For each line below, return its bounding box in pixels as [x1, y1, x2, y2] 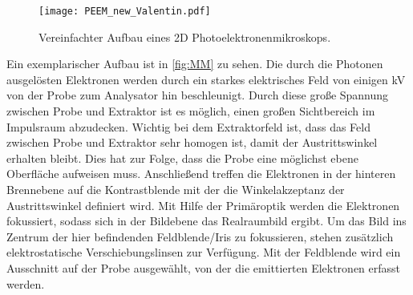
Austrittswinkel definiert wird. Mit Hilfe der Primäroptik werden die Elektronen [6, 196, 400, 213]
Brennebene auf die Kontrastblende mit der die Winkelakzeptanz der [6, 181, 345, 197]
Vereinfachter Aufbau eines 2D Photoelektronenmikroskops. [38, 28, 331, 45]
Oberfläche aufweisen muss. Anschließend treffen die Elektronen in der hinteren [6, 165, 396, 182]
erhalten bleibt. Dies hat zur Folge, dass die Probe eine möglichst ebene [6, 149, 358, 166]
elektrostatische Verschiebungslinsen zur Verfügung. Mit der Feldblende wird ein [6, 244, 401, 261]
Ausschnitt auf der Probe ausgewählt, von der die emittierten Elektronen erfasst [6, 259, 401, 276]
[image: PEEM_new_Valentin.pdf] [38, 6, 211, 17]
